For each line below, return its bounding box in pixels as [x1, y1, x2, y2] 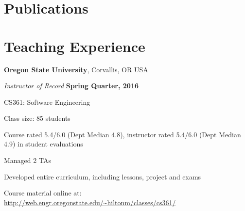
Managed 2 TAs [4, 155, 51, 165]
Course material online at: [4, 188, 82, 198]
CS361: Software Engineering [4, 97, 90, 107]
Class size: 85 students [4, 113, 70, 123]
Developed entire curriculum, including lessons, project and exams [4, 171, 201, 181]
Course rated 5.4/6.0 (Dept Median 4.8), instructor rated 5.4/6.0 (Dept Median [4, 129, 241, 139]
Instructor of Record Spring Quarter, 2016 [4, 81, 139, 91]
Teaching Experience [4, 36, 145, 56]
